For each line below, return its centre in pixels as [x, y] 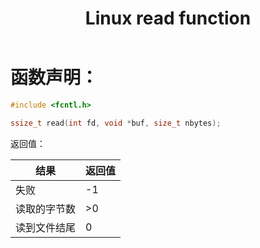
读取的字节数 [46, 209]
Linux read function [168, 18]
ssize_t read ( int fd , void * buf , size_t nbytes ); [116, 123]
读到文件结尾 [46, 227]
